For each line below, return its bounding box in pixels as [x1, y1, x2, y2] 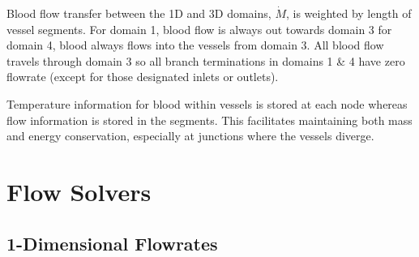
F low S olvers [6, 174, 152, 208]
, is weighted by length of [285, 5, 412, 21]
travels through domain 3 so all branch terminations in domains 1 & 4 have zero [6, 52, 405, 69]
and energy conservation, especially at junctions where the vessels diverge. [6, 127, 374, 144]
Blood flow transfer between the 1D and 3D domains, [6, 5, 271, 21]
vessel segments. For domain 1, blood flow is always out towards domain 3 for [6, 20, 392, 37]
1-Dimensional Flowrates [6, 230, 218, 255]
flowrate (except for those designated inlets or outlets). [6, 68, 279, 85]
